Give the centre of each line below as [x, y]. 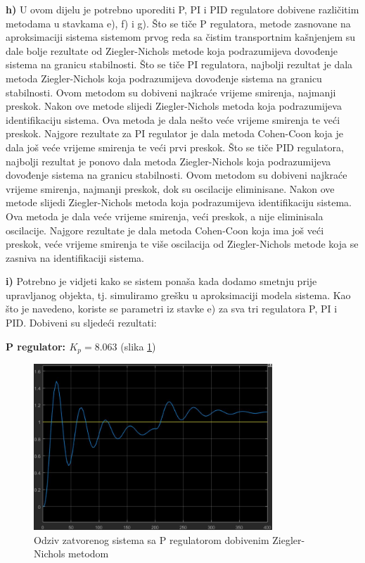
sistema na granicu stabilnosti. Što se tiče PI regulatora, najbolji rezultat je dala [179, 64]
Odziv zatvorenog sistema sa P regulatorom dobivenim [152, 539]
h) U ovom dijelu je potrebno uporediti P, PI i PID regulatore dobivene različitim [182, 9]
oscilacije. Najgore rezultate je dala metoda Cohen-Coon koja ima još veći [165, 230]
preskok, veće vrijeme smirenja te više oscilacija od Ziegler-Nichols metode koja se [182, 244]
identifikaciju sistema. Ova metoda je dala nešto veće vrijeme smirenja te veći [173, 119]
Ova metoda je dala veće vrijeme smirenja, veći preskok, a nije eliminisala [165, 216]
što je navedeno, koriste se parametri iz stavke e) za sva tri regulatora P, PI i [172, 309]
